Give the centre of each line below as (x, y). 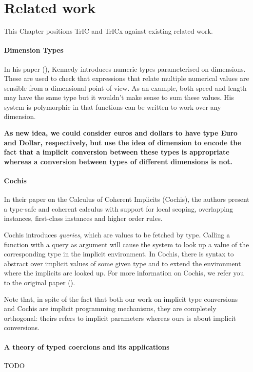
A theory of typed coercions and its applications (87, 346)
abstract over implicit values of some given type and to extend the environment (123, 263)
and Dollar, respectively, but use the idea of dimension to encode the (123, 142)
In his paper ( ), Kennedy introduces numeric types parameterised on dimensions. (125, 69)
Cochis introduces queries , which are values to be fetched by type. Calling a (117, 235)
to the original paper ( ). (39, 282)
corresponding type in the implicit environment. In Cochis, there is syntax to (119, 254)
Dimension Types (34, 50)
